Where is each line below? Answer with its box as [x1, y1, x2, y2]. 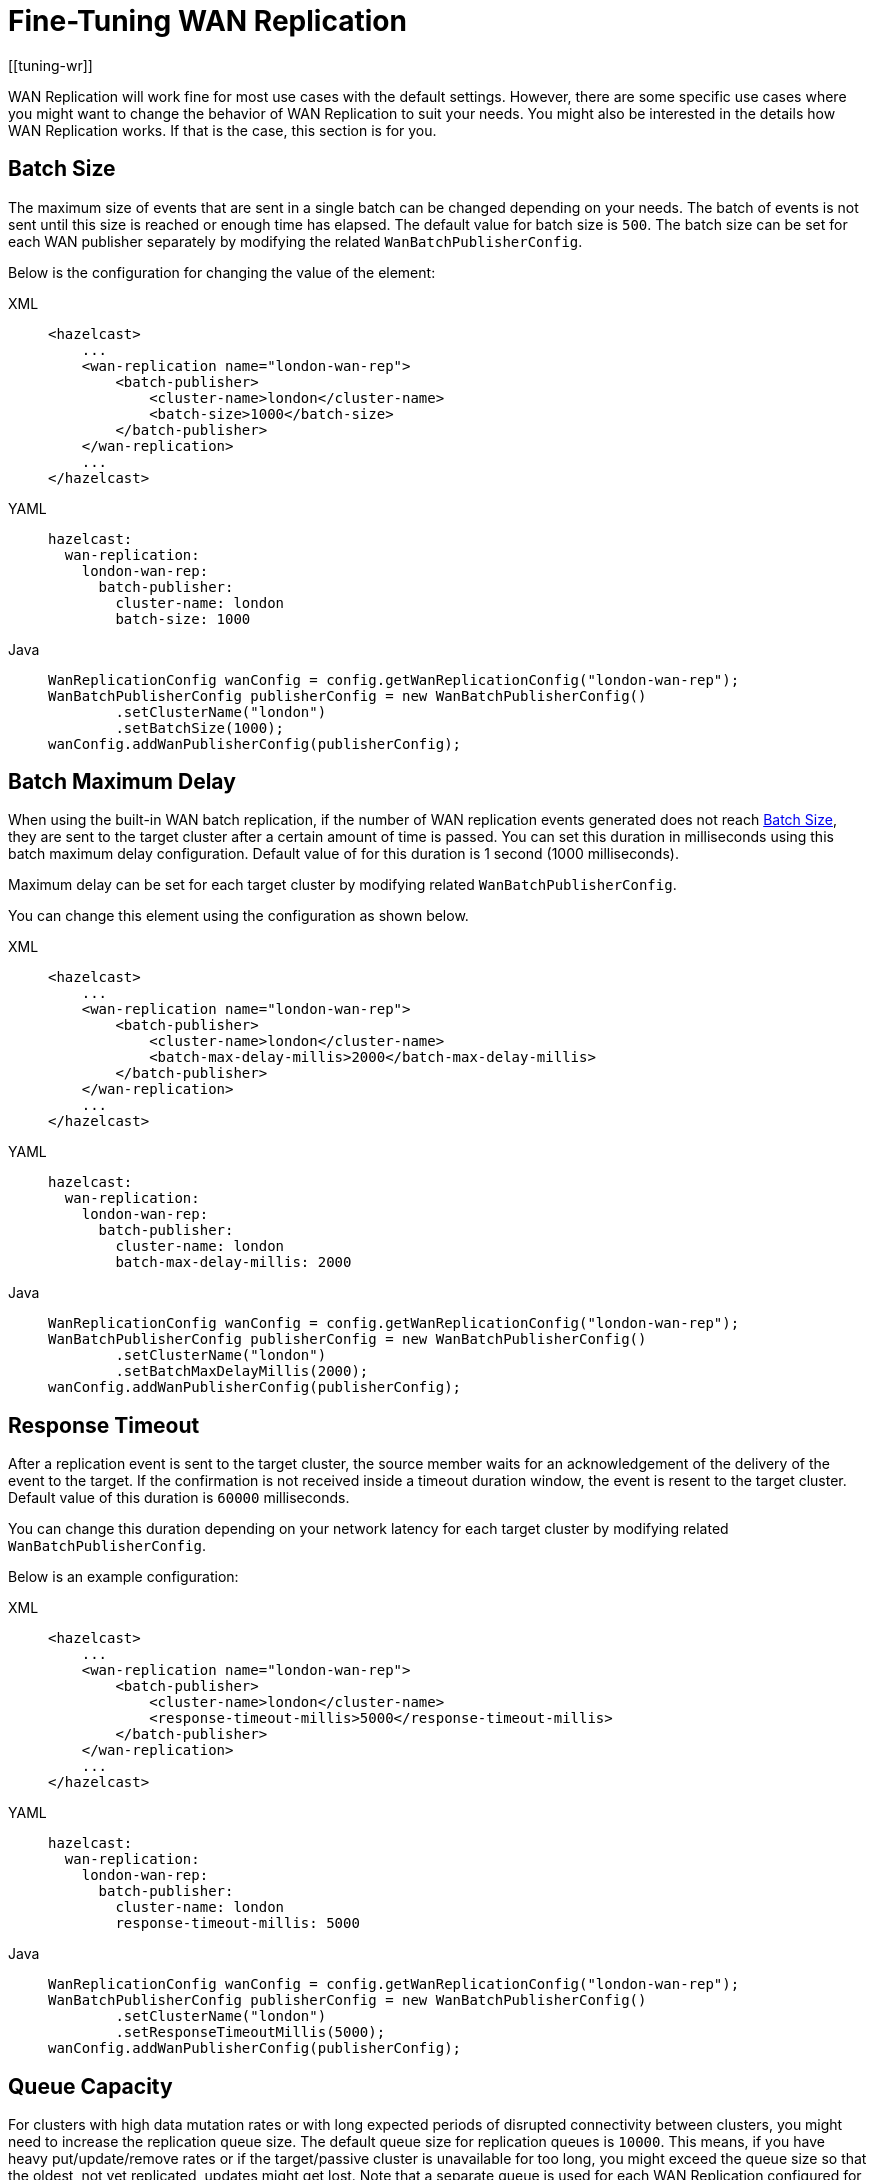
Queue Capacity [8, 2073, 173, 2099]
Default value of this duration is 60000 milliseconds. [8, 1489, 350, 1507]
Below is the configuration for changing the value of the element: [8, 263, 436, 281]
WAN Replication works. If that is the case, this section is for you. [8, 121, 437, 139]
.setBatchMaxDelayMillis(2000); [115, 1363, 369, 1380]
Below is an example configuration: [8, 1568, 239, 1586]
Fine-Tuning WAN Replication [8, 4, 407, 38]
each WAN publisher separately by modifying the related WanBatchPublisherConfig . [8, 232, 583, 250]
